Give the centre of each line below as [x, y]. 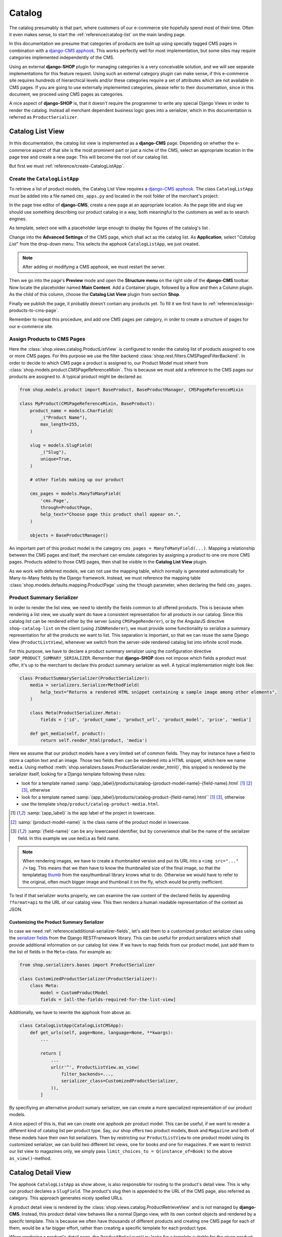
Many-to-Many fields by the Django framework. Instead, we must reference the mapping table [105, 578]
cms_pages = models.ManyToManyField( [76, 494]
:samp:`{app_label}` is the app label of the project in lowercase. [91, 813]
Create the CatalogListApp [44, 179]
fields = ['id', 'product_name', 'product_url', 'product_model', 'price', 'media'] [146, 720]
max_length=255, [60, 425]
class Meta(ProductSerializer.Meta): [76, 713]
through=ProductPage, [66, 508]
